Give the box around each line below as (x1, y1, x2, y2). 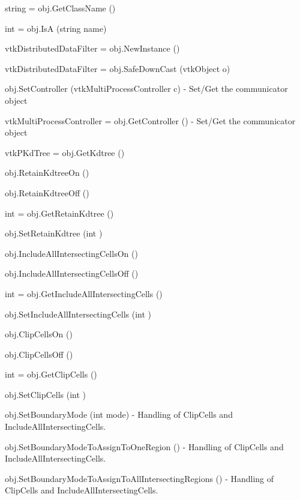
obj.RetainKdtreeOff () (5, 186, 89, 199)
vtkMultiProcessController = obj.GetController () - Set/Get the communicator (5, 114, 296, 127)
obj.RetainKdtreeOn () (5, 166, 89, 179)
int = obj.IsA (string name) (5, 22, 107, 34)
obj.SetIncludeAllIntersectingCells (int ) (5, 307, 152, 320)
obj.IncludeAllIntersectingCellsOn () (5, 247, 138, 259)
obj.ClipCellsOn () (5, 328, 73, 340)
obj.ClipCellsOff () (5, 348, 73, 360)
